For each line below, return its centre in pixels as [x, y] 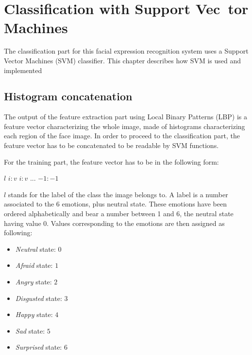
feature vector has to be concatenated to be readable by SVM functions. [111, 145]
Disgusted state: [39, 298]
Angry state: [34, 282]
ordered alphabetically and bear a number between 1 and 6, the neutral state [119, 214]
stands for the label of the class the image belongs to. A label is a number [118, 194]
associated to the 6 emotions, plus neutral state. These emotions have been [116, 204]
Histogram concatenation [68, 96]
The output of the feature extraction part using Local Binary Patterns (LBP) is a [126, 117]
